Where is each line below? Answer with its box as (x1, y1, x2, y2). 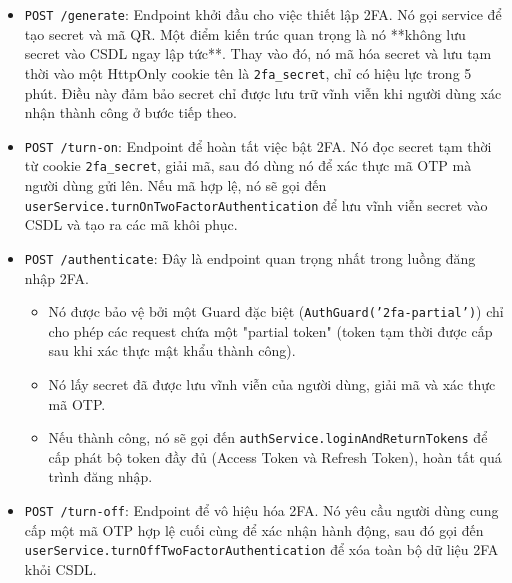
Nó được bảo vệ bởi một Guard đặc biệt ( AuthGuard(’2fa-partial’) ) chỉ (48, 301, 504, 322)
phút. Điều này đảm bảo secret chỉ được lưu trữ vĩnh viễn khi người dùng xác (24, 82, 502, 103)
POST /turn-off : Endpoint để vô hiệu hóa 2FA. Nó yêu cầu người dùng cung (24, 499, 499, 520)
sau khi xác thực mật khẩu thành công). (48, 340, 296, 361)
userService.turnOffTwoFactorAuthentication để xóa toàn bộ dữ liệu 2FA (24, 539, 499, 560)
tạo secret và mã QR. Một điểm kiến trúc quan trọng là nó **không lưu (24, 23, 466, 44)
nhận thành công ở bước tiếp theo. (24, 102, 237, 123)
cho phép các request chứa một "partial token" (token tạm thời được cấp (48, 320, 493, 341)
